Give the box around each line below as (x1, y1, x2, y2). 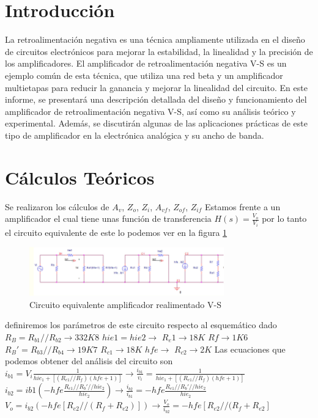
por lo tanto (262, 212, 307, 225)
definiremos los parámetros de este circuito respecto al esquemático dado (5, 318, 277, 331)
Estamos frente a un (204, 200, 281, 213)
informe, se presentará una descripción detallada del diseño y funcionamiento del (5, 93, 307, 106)
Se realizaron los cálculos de (5, 200, 109, 213)
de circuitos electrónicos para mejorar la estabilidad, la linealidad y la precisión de (5, 45, 313, 57)
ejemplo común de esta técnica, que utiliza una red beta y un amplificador (5, 68, 283, 81)
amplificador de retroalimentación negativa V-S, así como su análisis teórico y (5, 105, 296, 117)
